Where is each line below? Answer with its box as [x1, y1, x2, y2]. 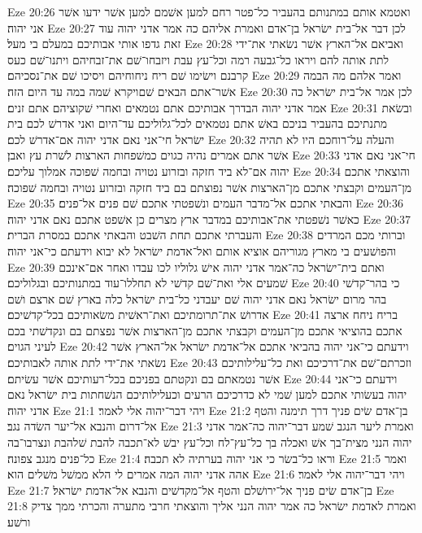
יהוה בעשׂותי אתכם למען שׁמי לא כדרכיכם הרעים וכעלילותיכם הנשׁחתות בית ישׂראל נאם [7, 386, 407, 403]
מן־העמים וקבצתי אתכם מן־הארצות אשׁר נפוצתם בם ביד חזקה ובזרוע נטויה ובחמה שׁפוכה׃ [7, 178, 412, 195]
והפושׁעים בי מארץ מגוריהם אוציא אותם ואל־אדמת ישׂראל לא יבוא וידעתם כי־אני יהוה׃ [7, 242, 397, 259]
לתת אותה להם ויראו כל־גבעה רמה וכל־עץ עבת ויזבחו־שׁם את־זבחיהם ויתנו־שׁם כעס [7, 50, 389, 68]
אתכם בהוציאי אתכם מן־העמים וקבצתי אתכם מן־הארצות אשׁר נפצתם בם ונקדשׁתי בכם [7, 321, 402, 339]
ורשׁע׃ [7, 513, 31, 530]
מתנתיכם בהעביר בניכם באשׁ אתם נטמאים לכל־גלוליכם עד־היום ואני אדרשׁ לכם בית [7, 115, 388, 132]
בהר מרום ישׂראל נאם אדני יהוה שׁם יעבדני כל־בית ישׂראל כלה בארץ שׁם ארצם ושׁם [7, 290, 387, 307]
